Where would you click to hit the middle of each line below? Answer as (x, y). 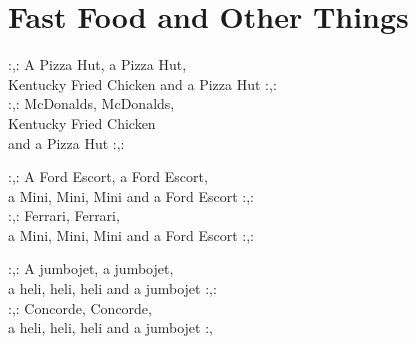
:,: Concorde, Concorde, (80, 307)
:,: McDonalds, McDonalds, (91, 103)
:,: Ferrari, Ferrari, (64, 215)
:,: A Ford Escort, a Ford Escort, (108, 176)
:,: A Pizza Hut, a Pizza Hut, (97, 64)
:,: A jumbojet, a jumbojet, (91, 268)
